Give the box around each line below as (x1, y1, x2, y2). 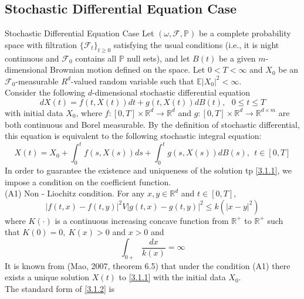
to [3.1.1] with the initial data (119, 271, 226, 283)
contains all (75, 52, 117, 64)
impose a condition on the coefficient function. (5, 175, 171, 188)
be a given (218, 52, 256, 64)
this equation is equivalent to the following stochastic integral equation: (5, 130, 262, 142)
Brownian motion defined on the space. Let (50, 63, 205, 76)
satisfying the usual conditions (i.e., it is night (113, 38, 279, 50)
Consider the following (5, 86, 86, 98)
